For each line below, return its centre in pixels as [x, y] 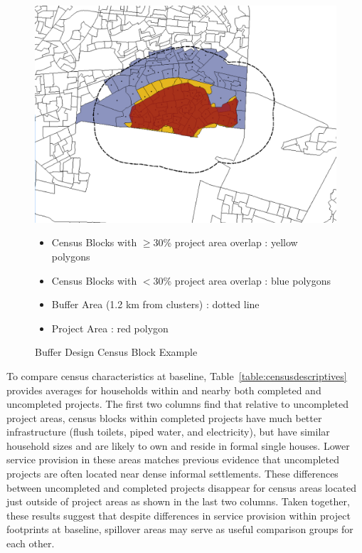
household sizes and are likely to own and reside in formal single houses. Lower [178, 445]
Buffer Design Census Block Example [116, 352]
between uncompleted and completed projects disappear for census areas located [182, 487]
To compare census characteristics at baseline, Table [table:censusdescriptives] [177, 375]
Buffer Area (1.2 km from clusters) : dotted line [155, 304]
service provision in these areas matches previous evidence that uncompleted [173, 459]
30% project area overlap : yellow [225, 242]
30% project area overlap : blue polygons [242, 280]
